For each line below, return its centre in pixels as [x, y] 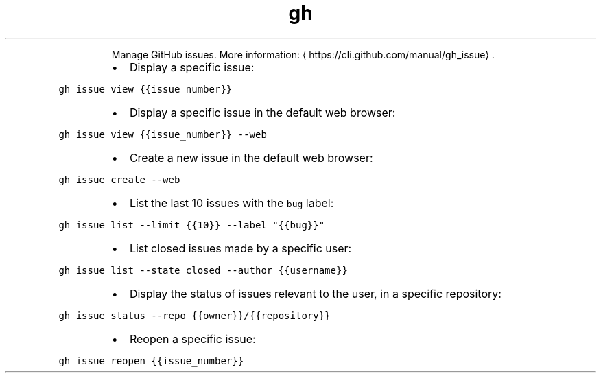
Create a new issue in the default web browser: [251, 157]
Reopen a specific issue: [192, 339]
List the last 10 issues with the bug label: [232, 203]
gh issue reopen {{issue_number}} [151, 361]
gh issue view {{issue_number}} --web [163, 134]
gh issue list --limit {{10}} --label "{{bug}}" [192, 225]
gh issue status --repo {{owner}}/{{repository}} [195, 315]
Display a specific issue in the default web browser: [262, 112]
